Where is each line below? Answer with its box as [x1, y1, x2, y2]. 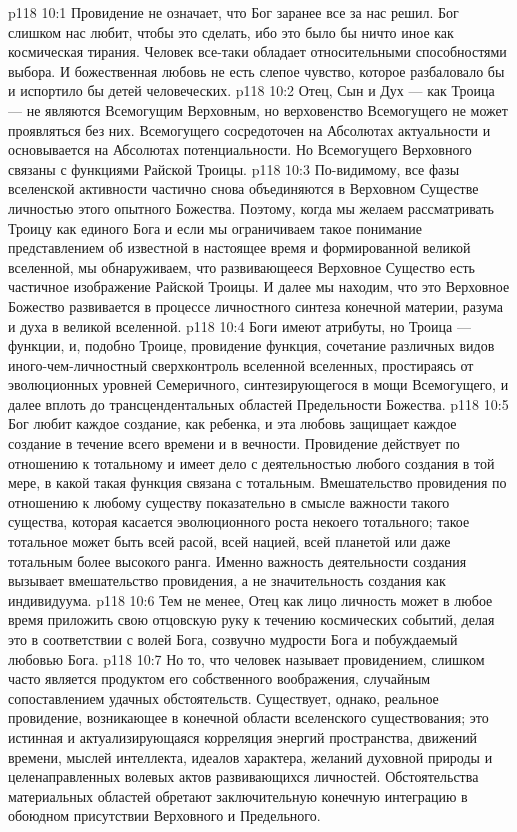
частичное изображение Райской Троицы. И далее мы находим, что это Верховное [8, 276, 510, 297]
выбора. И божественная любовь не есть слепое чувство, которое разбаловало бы [8, 60, 505, 81]
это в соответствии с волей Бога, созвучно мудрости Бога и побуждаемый [8, 629, 458, 649]
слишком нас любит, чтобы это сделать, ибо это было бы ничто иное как [8, 21, 454, 42]
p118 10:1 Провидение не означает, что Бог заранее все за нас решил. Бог [8, 2, 459, 22]
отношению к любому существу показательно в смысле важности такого [8, 491, 450, 512]
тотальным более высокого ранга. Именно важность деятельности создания [8, 550, 467, 571]
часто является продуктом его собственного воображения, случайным [8, 668, 431, 689]
